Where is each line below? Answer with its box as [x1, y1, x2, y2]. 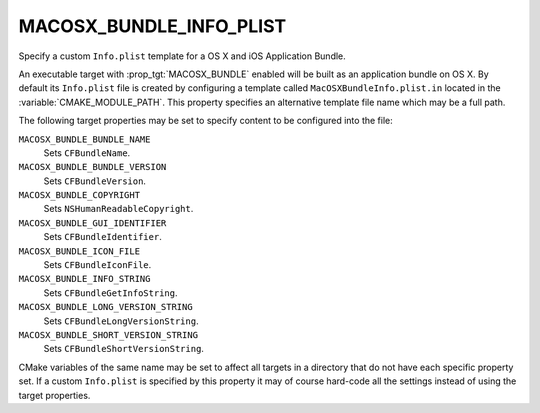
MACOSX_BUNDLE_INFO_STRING [18, 273, 151, 285]
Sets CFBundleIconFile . [43, 259, 152, 271]
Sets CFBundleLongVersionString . [43, 315, 199, 327]
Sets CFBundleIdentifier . [43, 231, 162, 243]
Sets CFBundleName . [43, 146, 131, 159]
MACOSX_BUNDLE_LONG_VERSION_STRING [18, 301, 194, 313]
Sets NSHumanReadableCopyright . [43, 203, 194, 215]
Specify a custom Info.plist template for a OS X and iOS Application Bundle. [18, 50, 347, 62]
